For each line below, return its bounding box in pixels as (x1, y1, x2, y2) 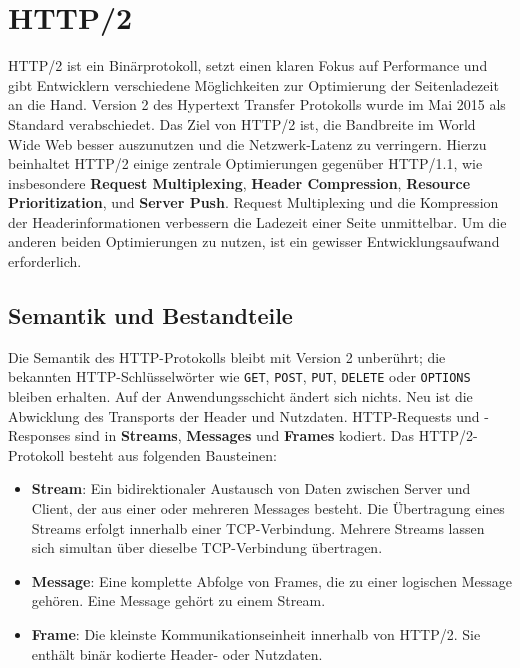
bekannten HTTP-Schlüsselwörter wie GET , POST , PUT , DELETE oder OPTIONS (8, 366, 471, 387)
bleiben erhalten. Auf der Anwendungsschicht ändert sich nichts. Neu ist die (8, 386, 473, 407)
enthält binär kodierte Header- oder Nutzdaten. (31, 643, 323, 664)
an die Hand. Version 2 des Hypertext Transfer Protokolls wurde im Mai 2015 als (8, 94, 506, 115)
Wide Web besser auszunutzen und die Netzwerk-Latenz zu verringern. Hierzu (8, 133, 487, 154)
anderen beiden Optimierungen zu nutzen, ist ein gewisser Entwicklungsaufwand (8, 231, 500, 252)
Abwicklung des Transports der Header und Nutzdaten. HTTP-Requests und (8, 405, 480, 426)
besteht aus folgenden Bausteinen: (68, 444, 278, 465)
